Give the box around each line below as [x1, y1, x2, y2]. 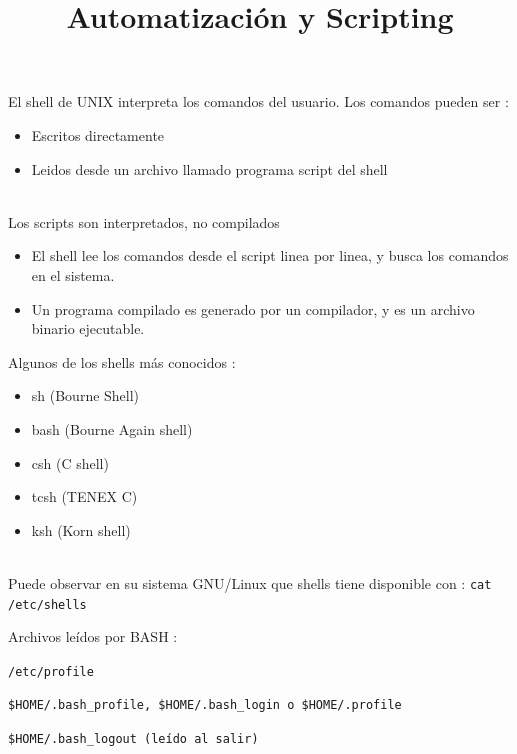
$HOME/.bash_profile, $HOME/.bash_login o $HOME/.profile [8, 698, 402, 713]
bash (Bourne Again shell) [31, 418, 193, 439]
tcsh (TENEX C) [31, 486, 138, 507]
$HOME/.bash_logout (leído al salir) [8, 732, 259, 747]
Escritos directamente [31, 124, 165, 145]
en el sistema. [31, 264, 115, 285]
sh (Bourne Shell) [31, 385, 140, 406]
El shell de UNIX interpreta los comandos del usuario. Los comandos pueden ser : [8, 91, 509, 112]
